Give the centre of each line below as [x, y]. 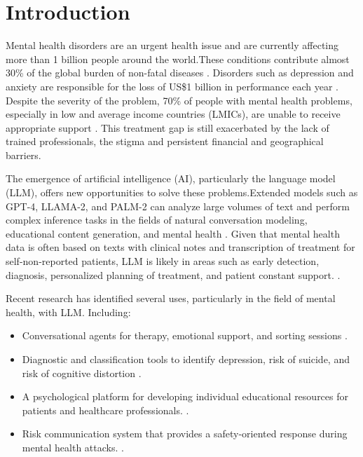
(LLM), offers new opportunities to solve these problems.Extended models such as [182, 192]
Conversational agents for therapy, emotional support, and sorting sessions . [185, 335]
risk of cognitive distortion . [82, 373]
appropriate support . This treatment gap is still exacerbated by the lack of [167, 127]
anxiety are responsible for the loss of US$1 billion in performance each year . [172, 86]
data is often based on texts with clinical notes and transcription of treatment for [180, 247]
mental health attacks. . [73, 447]
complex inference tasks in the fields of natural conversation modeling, [157, 220]
